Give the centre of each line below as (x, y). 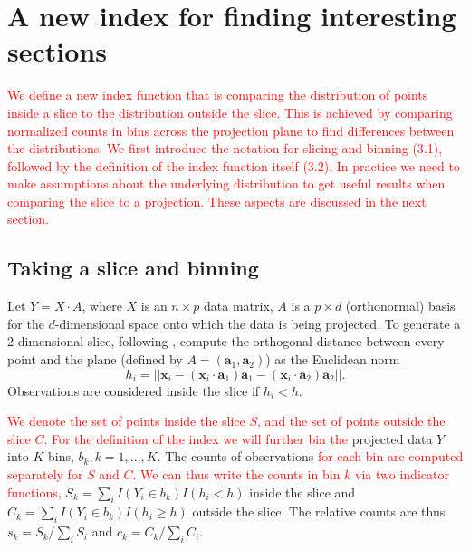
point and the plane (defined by (95, 359)
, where (102, 306)
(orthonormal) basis (400, 306)
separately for (45, 474)
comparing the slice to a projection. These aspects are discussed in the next (217, 201)
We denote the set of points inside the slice (126, 421)
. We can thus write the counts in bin (236, 474)
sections (57, 51)
